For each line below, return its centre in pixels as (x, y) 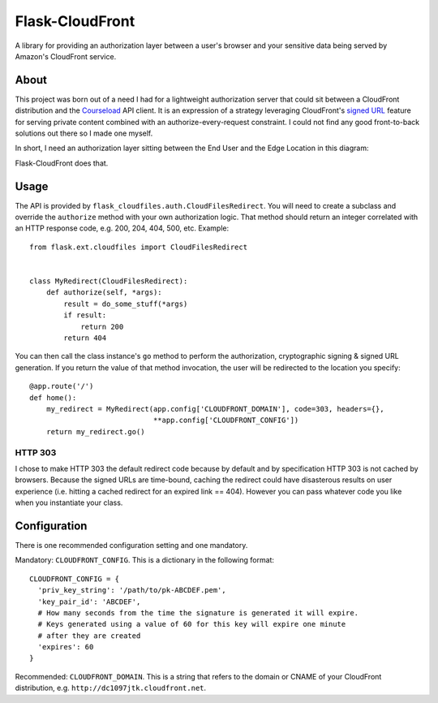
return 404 (85, 338)
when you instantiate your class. (69, 502)
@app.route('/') (62, 386)
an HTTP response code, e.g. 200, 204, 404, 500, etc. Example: (122, 228)
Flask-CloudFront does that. (62, 163)
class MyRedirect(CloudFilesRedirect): (109, 281)
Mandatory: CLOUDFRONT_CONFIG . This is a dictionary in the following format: (145, 560)
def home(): (53, 397)
